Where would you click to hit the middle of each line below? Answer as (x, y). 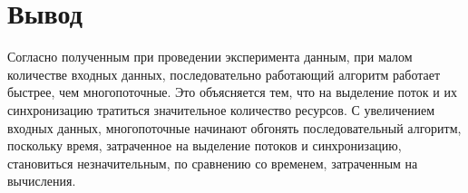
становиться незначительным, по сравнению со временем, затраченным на (213, 163)
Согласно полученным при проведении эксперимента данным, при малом (210, 57)
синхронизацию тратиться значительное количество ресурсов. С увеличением (221, 109)
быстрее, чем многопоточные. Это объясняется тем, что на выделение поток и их (232, 92)
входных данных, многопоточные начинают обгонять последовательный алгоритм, (234, 127)
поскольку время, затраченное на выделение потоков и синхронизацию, (205, 145)
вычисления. (42, 181)
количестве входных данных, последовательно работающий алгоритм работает (224, 74)
